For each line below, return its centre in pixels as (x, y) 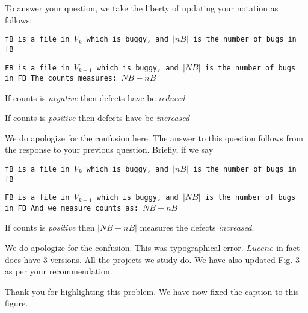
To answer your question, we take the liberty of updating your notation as (142, 8)
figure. (17, 303)
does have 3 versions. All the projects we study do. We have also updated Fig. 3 (152, 259)
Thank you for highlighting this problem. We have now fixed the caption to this (152, 291)
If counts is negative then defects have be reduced (95, 97)
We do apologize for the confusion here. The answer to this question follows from (154, 138)
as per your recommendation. (59, 271)
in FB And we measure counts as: (72, 208)
